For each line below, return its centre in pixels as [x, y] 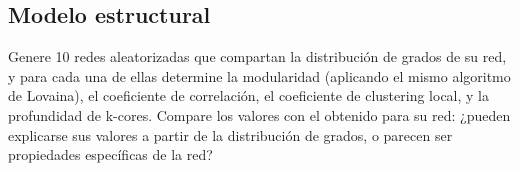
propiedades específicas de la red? [110, 154]
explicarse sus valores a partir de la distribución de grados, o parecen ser [230, 134]
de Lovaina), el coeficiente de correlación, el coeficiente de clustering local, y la [248, 95]
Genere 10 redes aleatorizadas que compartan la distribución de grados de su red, [257, 56]
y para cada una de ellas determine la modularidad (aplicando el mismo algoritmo [259, 75]
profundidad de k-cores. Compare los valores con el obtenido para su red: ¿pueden [259, 114]
